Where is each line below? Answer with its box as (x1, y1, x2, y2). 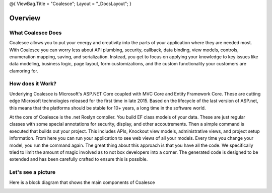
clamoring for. (9, 68, 39, 74)
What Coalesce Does (9, 29, 62, 36)
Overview (9, 14, 41, 22)
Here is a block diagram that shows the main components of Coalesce (9, 179, 155, 185)
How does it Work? (9, 80, 56, 87)
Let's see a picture (9, 169, 55, 176)
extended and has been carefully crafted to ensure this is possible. (9, 156, 148, 162)
